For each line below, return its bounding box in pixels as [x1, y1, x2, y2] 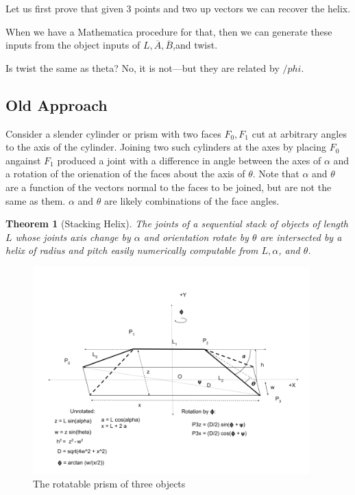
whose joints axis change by [15, 229, 131, 244]
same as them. [5, 193, 66, 207]
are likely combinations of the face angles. [104, 193, 280, 207]
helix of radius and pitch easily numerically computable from [5, 243, 258, 257]
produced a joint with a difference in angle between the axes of [57, 153, 321, 167]
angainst [5, 153, 41, 167]
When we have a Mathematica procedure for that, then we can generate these [5, 24, 332, 38]
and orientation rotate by [143, 229, 249, 244]
